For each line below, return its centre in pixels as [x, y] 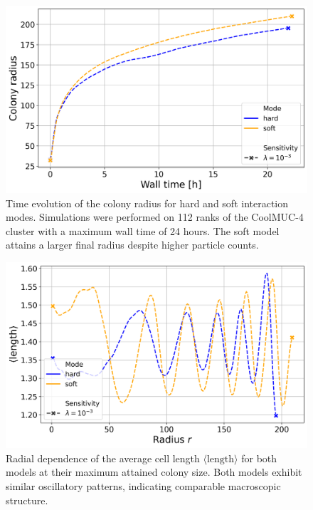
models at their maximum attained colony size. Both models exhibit [154, 472]
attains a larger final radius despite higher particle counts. [132, 245]
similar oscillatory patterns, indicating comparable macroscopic [143, 485]
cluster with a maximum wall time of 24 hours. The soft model [143, 230]
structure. [27, 500]
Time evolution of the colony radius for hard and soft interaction [147, 203]
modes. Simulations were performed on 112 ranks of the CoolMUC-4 [155, 217]
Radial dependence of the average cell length [103, 458]
